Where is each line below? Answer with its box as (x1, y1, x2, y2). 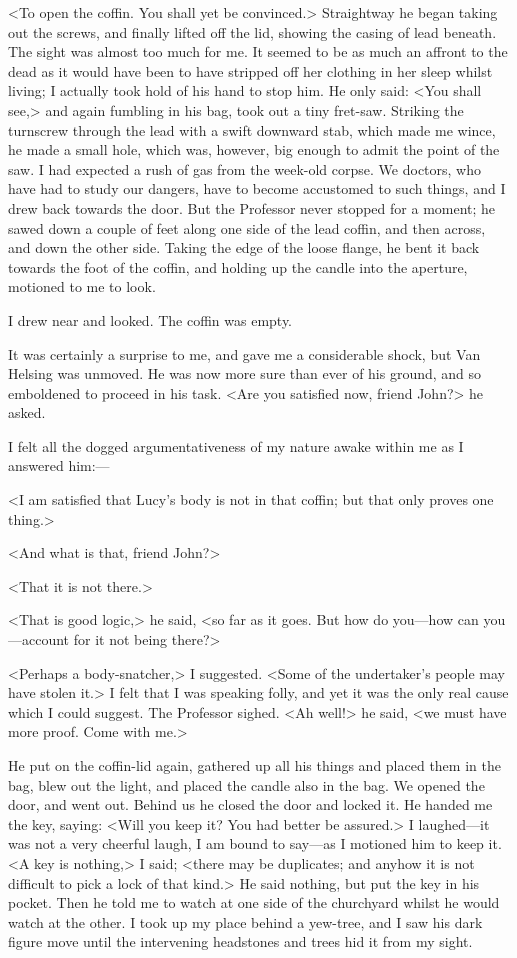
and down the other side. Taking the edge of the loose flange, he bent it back (8, 237, 480, 258)
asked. (8, 402, 46, 423)
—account (8, 629, 70, 650)
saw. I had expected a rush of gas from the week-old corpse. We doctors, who (8, 158, 481, 179)
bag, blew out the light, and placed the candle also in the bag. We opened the (8, 774, 485, 795)
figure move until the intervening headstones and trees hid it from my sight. (8, 931, 473, 952)
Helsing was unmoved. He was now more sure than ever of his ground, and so (8, 363, 482, 384)
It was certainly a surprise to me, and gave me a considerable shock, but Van (8, 343, 481, 364)
